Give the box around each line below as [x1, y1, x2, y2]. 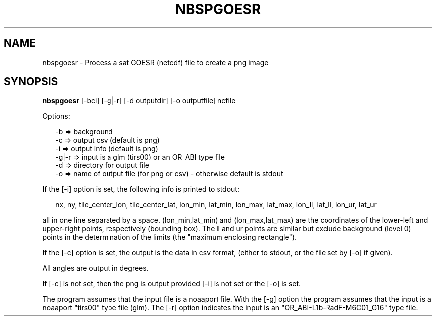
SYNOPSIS [4, 75, 58, 88]
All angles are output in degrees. [42, 264, 149, 273]
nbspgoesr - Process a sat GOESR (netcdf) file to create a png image [42, 58, 269, 67]
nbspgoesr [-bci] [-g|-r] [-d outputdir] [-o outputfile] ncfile [42, 96, 236, 105]
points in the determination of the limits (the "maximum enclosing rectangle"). [42, 233, 297, 242]
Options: [42, 112, 70, 121]
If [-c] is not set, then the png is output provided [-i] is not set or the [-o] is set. [42, 279, 301, 288]
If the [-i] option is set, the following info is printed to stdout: [42, 185, 239, 194]
